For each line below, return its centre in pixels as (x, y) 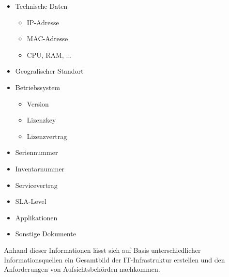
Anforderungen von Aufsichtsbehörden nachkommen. (82, 269)
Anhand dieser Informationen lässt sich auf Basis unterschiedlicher (102, 250)
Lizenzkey (41, 120)
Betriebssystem (38, 87)
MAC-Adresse (47, 38)
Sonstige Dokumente (46, 234)
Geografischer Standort (49, 71)
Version (38, 103)
